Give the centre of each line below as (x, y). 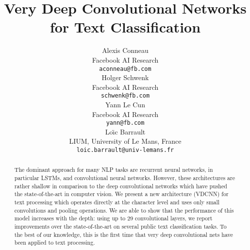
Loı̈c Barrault (125, 131)
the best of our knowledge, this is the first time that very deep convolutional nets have (124, 234)
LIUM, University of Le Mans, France (125, 141)
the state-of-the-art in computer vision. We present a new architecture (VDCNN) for (121, 194)
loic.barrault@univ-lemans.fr (125, 150)
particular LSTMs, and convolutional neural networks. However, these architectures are (125, 178)
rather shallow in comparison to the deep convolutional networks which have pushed (121, 186)
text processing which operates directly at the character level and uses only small (117, 202)
